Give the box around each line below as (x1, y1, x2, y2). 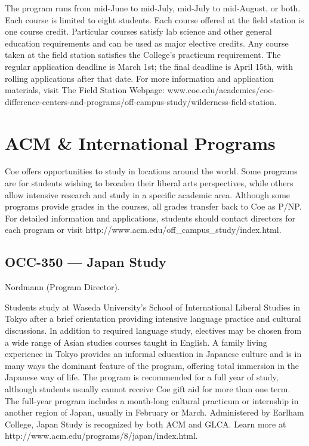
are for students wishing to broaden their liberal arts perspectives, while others (5, 177, 293, 189)
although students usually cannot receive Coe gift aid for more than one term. (5, 382, 291, 395)
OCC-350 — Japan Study (5, 253, 166, 271)
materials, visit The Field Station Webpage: (5, 84, 165, 96)
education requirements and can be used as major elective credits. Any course (5, 36, 289, 49)
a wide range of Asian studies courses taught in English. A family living (5, 336, 267, 348)
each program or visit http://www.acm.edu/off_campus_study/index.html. (5, 223, 282, 236)
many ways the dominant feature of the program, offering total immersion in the (5, 359, 299, 371)
